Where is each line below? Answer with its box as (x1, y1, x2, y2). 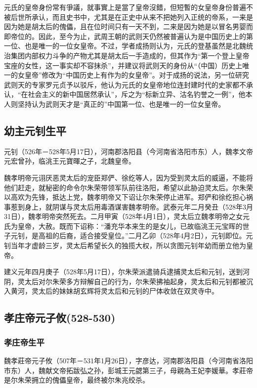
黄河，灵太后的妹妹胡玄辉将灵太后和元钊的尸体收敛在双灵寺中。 (10, 286, 218, 296)
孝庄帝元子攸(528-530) (4, 310, 116, 325)
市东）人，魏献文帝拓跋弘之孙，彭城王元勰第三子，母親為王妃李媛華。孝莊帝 (4, 365, 253, 375)
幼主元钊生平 (4, 123, 66, 138)
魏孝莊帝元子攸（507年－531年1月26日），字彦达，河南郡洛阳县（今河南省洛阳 (4, 355, 253, 366)
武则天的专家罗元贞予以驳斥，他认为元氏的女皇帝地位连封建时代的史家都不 (4, 79, 246, 89)
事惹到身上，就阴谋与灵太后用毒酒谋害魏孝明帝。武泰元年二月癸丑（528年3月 (4, 201, 253, 212)
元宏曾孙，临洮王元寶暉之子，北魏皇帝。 (4, 156, 135, 166)
